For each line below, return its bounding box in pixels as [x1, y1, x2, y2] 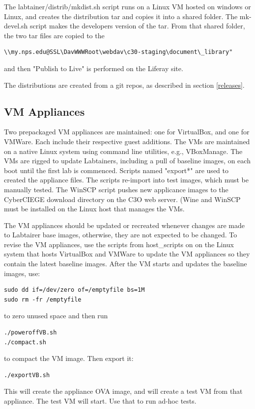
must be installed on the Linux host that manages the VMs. [4, 204, 185, 214]
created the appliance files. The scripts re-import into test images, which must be [4, 175, 249, 185]
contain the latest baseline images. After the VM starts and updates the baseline [4, 258, 247, 269]
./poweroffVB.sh [4, 329, 57, 336]
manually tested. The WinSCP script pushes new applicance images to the [4, 184, 228, 194]
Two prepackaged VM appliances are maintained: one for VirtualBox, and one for [4, 127, 250, 137]
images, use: [4, 268, 40, 278]
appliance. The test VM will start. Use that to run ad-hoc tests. [4, 396, 197, 406]
